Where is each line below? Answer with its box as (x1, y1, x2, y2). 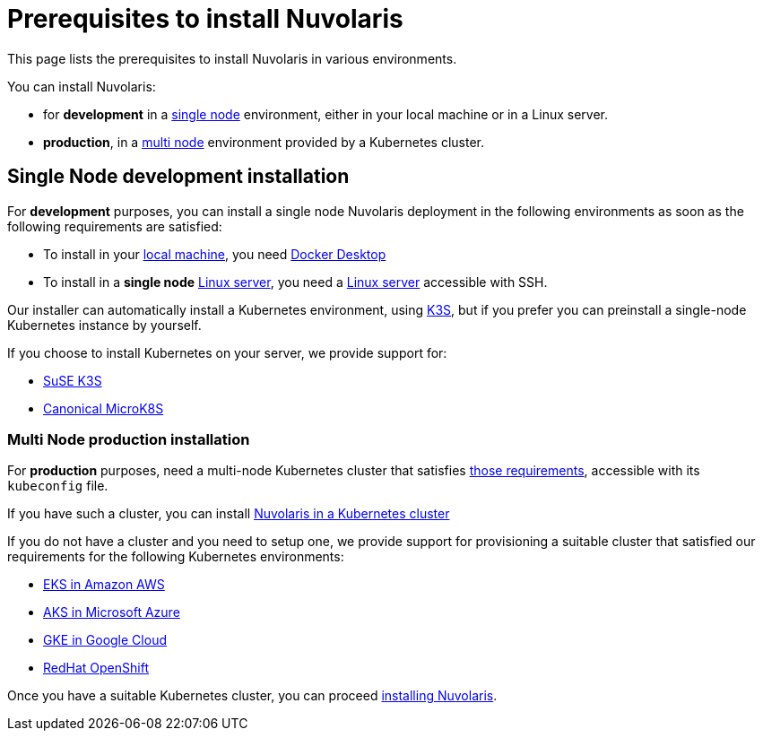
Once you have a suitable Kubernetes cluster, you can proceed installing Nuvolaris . (7, 688, 498, 704)
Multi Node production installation (7, 430, 250, 448)
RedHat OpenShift (43, 660, 149, 676)
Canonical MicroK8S (43, 400, 164, 416)
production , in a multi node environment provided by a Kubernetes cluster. (43, 134, 484, 150)
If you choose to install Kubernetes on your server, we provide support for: (7, 344, 447, 360)
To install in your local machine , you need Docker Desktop (43, 246, 386, 262)
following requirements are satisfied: (7, 218, 222, 234)
